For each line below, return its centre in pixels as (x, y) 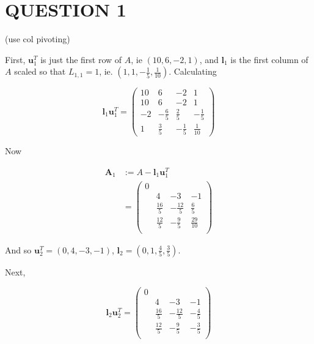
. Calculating (193, 71)
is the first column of (269, 59)
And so (18, 249)
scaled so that (40, 71)
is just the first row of (81, 59)
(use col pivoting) (38, 39)
